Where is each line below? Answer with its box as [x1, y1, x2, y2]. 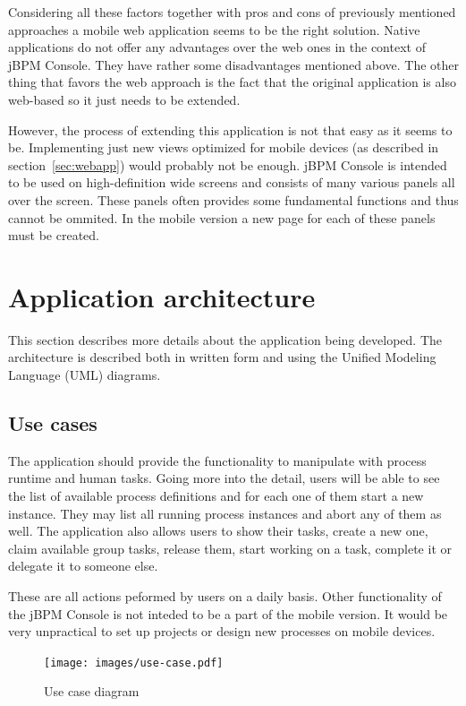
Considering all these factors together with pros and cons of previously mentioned [8, 3, 456, 21]
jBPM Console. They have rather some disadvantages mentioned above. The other [8, 55, 459, 73]
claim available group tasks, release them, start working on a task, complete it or [8, 538, 452, 557]
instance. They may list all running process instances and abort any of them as [8, 504, 442, 522]
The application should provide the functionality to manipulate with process [8, 451, 427, 469]
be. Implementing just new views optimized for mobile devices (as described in [8, 138, 439, 157]
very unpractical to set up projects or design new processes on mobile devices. [8, 622, 436, 641]
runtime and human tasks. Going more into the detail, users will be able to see [8, 469, 440, 487]
